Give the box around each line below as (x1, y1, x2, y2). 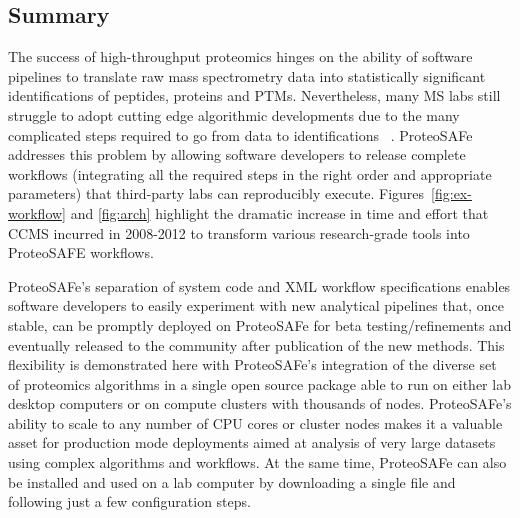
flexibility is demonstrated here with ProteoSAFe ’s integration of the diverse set (8, 354, 497, 375)
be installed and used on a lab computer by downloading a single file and (8, 471, 456, 492)
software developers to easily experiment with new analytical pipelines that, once (8, 295, 504, 316)
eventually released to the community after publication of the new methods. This (8, 334, 505, 355)
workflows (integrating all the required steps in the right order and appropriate (8, 163, 492, 184)
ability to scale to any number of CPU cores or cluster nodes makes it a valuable (8, 412, 503, 433)
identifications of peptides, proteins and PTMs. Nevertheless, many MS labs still (8, 85, 501, 106)
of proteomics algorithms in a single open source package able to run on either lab (8, 373, 511, 394)
